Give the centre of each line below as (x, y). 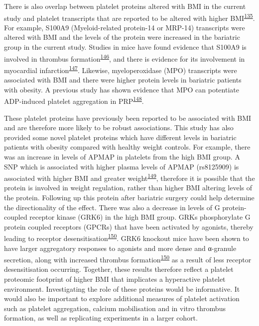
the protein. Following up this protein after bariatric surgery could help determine (129, 197)
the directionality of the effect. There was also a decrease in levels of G (112, 207)
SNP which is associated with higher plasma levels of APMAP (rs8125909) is (122, 166)
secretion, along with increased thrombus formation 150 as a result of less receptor (128, 259)
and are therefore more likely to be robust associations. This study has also (119, 127)
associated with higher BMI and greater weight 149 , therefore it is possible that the (129, 177)
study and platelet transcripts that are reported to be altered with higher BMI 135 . (129, 17)
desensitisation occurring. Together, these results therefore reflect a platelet (119, 269)
